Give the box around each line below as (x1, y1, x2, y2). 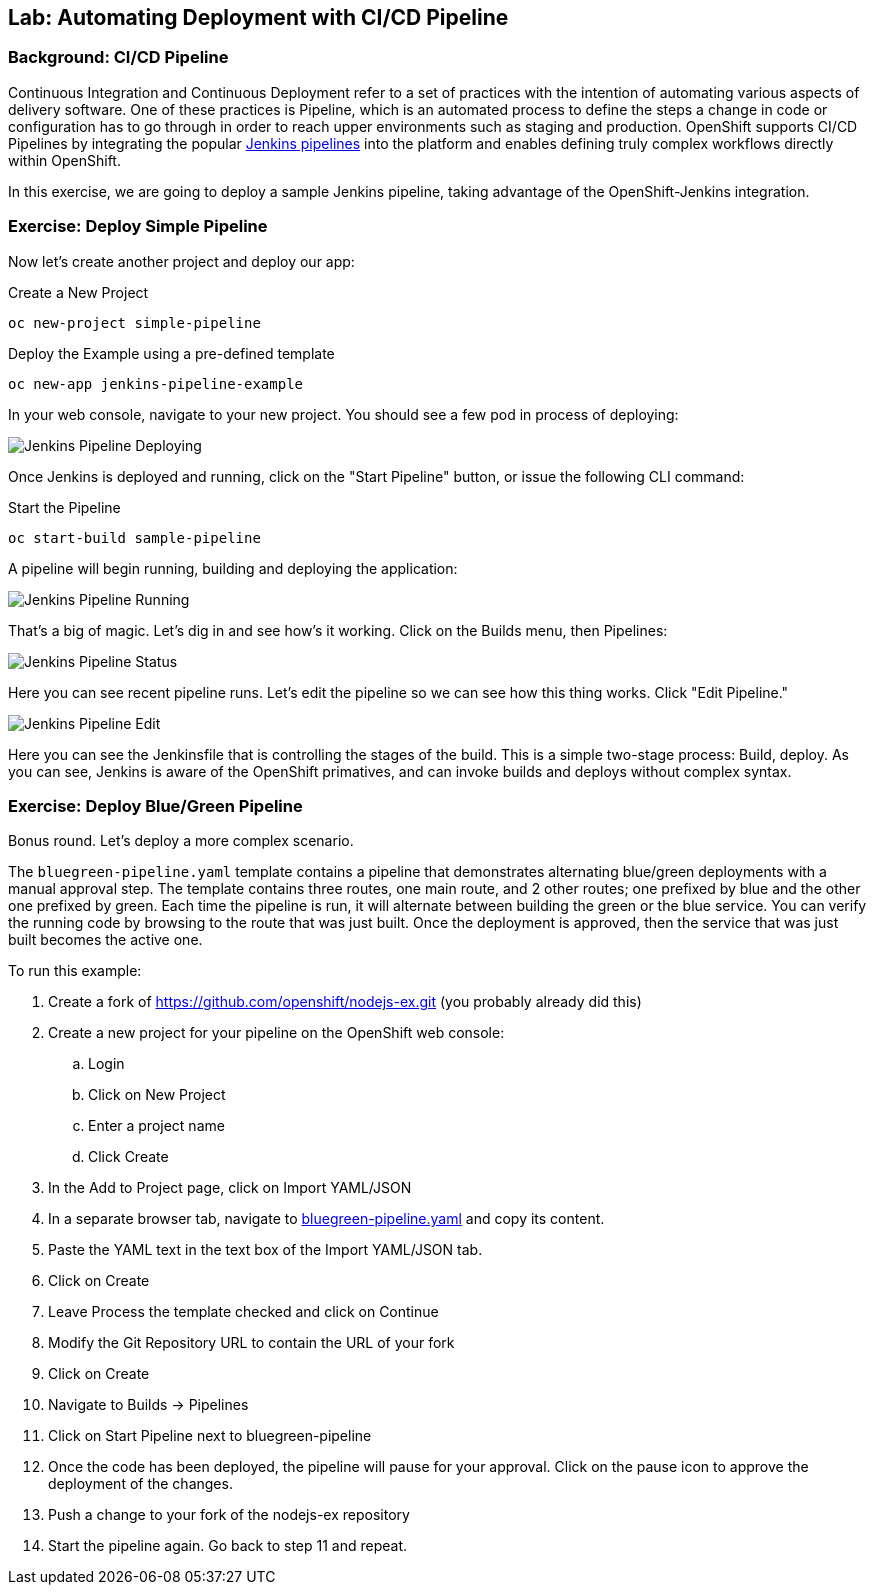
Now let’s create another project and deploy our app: (8, 252, 355, 270)
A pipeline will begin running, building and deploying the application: (8, 559, 458, 577)
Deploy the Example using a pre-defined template (8, 344, 335, 362)
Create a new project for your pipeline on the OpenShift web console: (48, 1024, 505, 1042)
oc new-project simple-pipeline (8, 314, 261, 331)
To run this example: (8, 962, 142, 980)
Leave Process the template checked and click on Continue (48, 1303, 439, 1321)
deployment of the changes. (48, 1475, 233, 1493)
